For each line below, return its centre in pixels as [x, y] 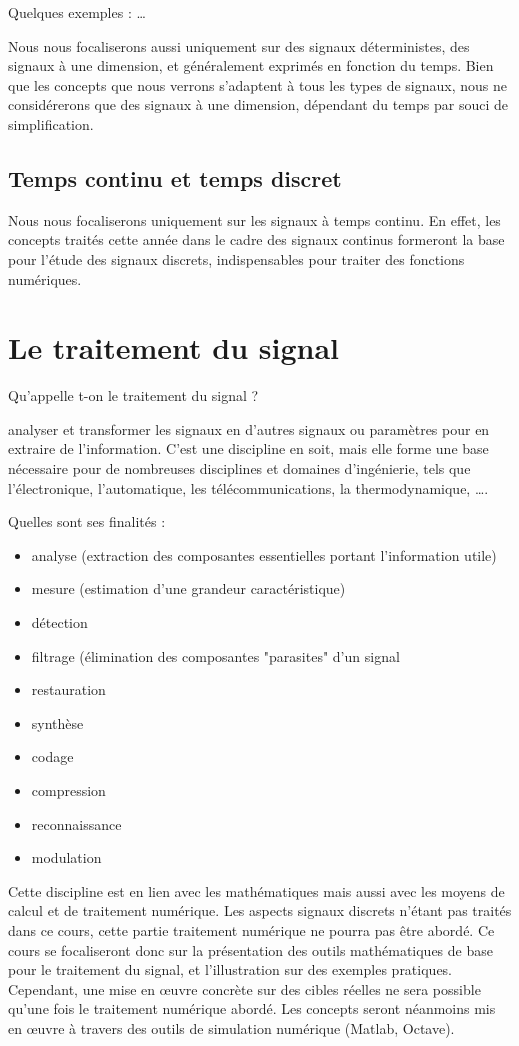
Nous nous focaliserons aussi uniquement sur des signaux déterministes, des [239, 45]
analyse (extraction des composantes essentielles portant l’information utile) [264, 554]
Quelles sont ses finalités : [87, 521]
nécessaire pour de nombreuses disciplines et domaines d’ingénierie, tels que [239, 468]
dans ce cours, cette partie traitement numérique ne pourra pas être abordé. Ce [251, 929]
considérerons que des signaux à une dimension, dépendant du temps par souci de [258, 104]
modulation [66, 857]
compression [68, 789]
